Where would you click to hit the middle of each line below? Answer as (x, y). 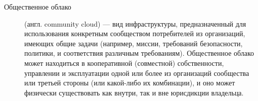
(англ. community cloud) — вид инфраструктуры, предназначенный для (135, 23)
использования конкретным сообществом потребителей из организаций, (135, 33)
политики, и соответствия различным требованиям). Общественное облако (139, 53)
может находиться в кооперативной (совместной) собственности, (124, 63)
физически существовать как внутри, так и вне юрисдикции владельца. (134, 92)
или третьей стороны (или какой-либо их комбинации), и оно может (130, 83)
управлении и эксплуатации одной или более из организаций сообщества (137, 73)
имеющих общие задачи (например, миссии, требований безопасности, (134, 43)
